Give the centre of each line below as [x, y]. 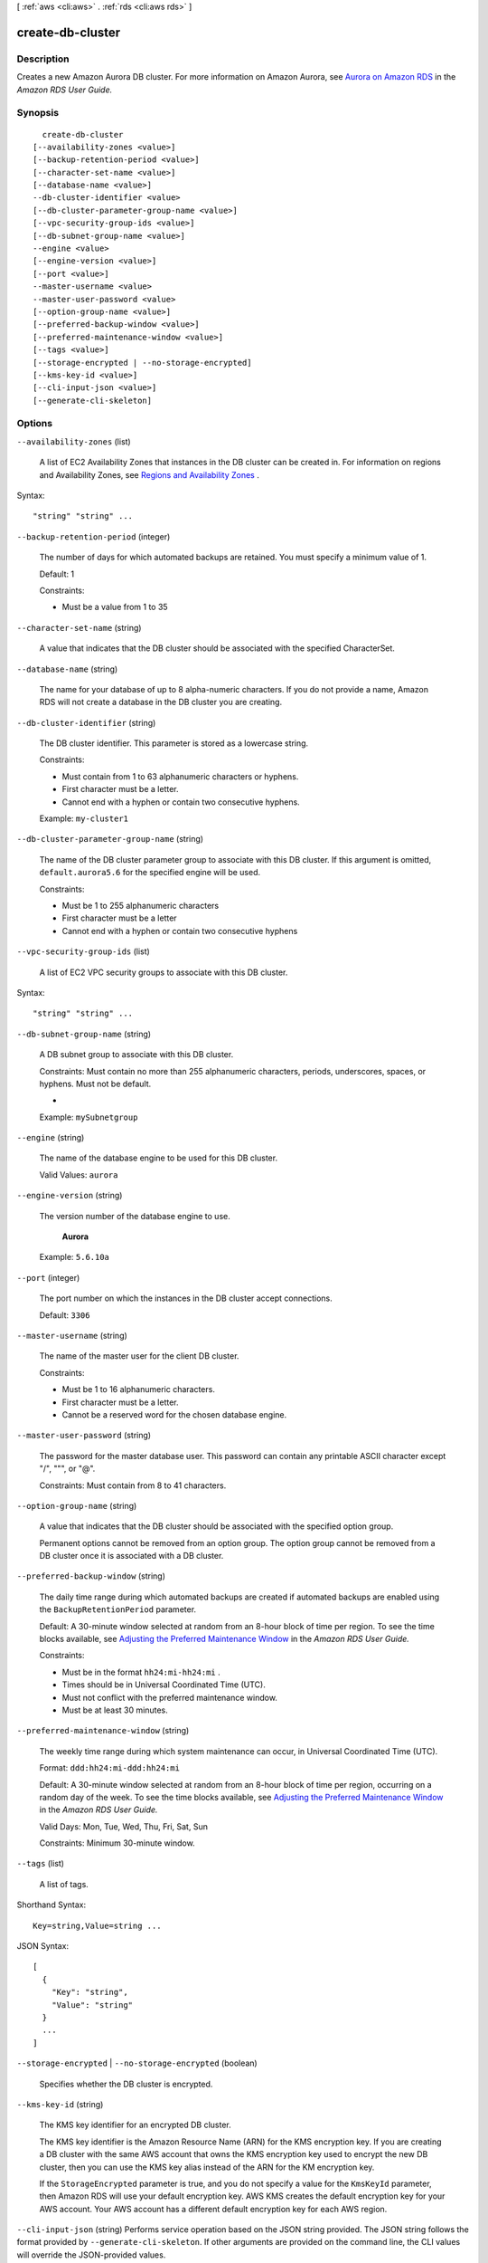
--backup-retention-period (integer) [94, 536]
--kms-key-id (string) [60, 2104]
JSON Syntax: [43, 1946]
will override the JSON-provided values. [91, 2255]
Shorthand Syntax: [51, 1905]
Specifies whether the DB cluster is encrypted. [126, 2084]
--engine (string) [51, 1138]
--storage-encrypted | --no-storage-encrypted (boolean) [137, 2063]
